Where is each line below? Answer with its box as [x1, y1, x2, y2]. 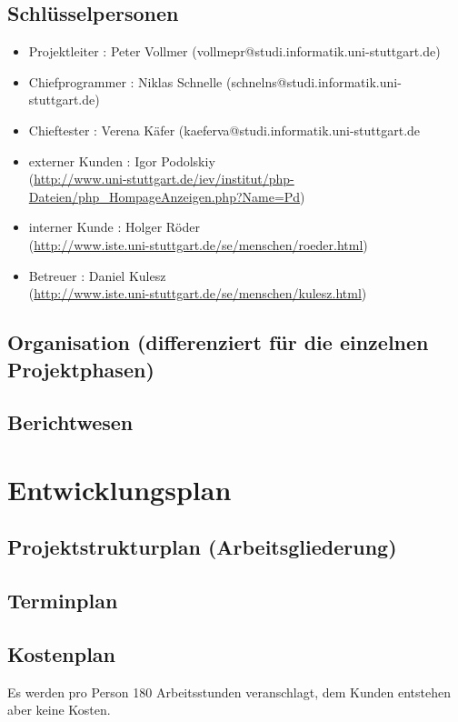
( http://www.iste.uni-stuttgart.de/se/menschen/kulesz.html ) [28, 284, 367, 303]
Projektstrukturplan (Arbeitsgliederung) [7, 533, 397, 561]
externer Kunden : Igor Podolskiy [28, 151, 215, 170]
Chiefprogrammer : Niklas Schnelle [28, 72, 223, 91]
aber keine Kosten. [7, 700, 111, 719]
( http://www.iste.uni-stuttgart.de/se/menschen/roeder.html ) [28, 235, 368, 254]
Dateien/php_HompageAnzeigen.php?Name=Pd [28, 186, 301, 206]
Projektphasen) [7, 355, 154, 383]
